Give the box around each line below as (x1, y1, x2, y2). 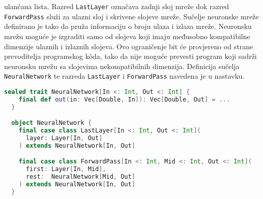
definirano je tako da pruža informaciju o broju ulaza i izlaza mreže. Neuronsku (4, 21, 252, 31)
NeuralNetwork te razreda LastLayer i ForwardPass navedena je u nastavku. (4, 71, 245, 81)
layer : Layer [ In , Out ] (25, 134, 103, 142)
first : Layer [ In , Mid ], (25, 165, 106, 173)
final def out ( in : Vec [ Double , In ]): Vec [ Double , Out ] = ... (18, 95, 230, 103)
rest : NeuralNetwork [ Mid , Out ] (25, 173, 135, 181)
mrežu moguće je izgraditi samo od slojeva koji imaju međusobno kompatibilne (4, 30, 250, 41)
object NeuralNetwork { (11, 119, 92, 127)
